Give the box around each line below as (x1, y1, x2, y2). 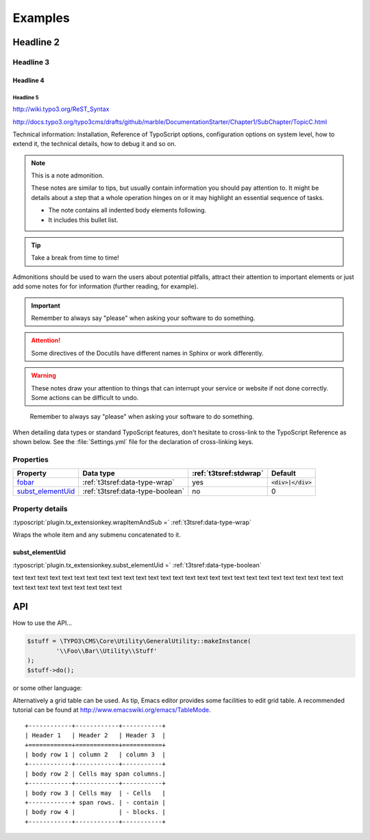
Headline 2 (12, 36, 60, 48)
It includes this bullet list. (48, 216, 119, 224)
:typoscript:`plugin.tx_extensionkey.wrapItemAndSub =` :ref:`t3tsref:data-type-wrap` (12, 518, 251, 526)
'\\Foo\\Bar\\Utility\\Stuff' (56, 647, 158, 654)
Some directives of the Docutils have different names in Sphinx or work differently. (31, 349, 264, 357)
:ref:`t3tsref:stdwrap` (192, 469, 264, 478)
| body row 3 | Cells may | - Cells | (25, 789, 166, 797)
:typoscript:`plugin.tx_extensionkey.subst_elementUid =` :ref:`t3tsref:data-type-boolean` (12, 560, 262, 569)
